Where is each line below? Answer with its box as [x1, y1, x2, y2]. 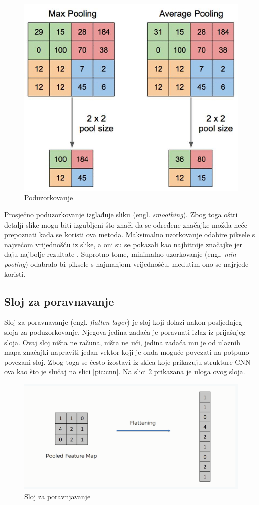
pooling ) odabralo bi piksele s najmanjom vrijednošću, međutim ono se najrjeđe [4, 259, 249, 269]
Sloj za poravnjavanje [24, 491, 91, 501]
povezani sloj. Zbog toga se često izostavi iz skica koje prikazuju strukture [4, 356, 233, 367]
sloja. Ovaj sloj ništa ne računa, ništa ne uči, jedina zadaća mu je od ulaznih [4, 336, 240, 347]
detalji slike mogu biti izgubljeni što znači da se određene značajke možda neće [4, 219, 247, 230]
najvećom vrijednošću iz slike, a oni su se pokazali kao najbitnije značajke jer [4, 239, 242, 249]
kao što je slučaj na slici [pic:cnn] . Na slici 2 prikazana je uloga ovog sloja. [16, 366, 245, 377]
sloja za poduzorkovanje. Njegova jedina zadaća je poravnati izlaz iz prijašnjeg [4, 327, 246, 337]
